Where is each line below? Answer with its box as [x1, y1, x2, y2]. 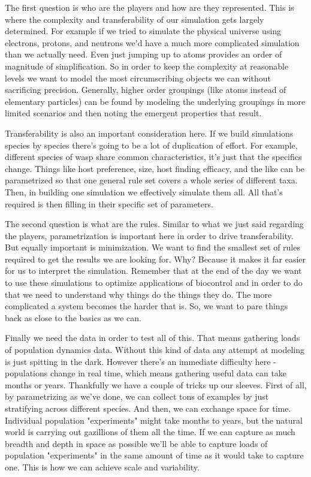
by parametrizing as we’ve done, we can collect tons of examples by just [5, 390, 269, 403]
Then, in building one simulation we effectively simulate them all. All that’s [5, 185, 283, 198]
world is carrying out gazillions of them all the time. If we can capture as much [5, 425, 295, 438]
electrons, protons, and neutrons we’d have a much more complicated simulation [5, 36, 300, 49]
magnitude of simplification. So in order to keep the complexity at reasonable [5, 59, 289, 72]
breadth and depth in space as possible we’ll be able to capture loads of [5, 437, 268, 449]
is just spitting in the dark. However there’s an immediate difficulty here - [5, 355, 276, 367]
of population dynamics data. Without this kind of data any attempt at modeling [5, 343, 304, 356]
